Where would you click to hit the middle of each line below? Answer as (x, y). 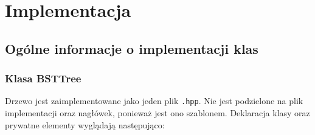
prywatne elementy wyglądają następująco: (85, 124)
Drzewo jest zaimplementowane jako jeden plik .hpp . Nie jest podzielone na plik (154, 101)
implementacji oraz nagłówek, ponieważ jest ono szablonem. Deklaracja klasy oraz (157, 113)
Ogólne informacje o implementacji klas (132, 48)
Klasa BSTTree (43, 78)
